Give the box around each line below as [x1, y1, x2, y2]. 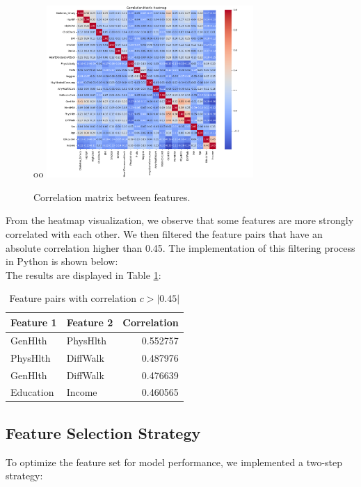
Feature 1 [10, 314, 57, 329]
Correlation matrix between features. [33, 189, 191, 204]
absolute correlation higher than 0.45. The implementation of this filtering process [6, 240, 355, 255]
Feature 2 [66, 314, 113, 329]
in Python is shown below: [6, 254, 118, 269]
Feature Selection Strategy [6, 422, 201, 443]
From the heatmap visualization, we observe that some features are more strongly [6, 213, 354, 227]
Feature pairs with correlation [9, 291, 137, 305]
